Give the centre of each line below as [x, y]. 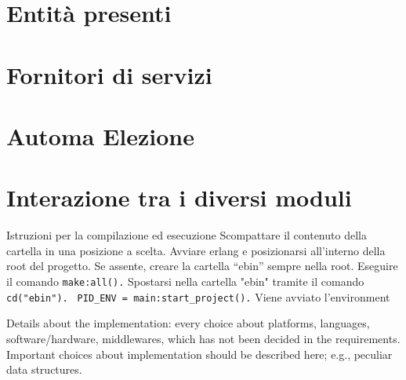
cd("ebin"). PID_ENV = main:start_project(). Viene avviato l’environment [198, 296]
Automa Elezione [100, 135]
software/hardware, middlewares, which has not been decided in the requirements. [203, 338]
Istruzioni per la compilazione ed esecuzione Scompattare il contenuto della [187, 235]
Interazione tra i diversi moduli [179, 197]
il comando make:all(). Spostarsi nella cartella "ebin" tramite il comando [185, 281]
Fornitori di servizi [109, 74]
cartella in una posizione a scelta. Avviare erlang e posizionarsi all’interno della [196, 250]
